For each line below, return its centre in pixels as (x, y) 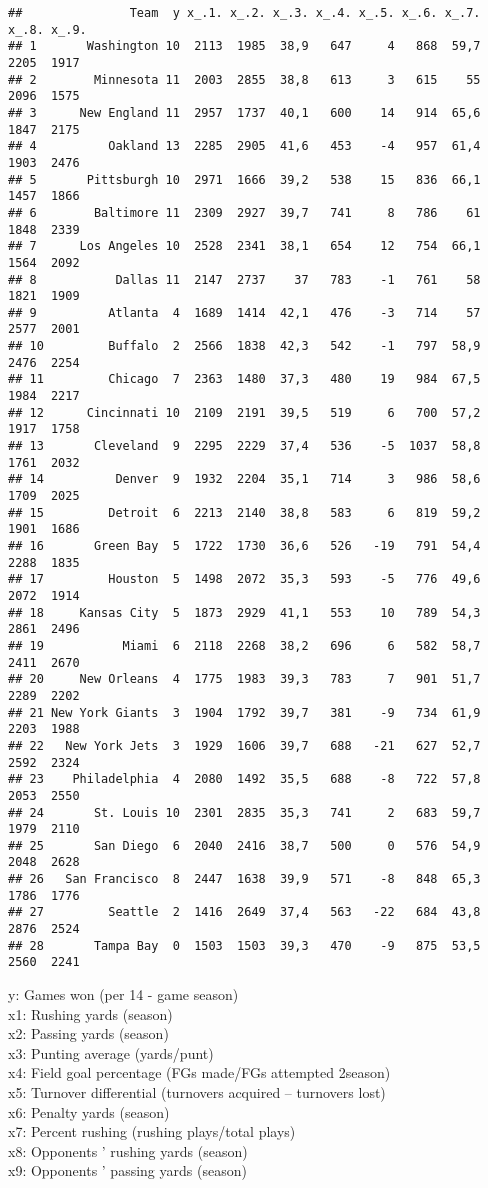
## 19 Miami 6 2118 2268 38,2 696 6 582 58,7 (244, 645)
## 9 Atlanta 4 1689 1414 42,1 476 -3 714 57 (244, 312)
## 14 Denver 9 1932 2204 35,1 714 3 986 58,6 (244, 479)
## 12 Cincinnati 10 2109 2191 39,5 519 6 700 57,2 (244, 412)
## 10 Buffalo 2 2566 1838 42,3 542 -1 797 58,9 (244, 346)
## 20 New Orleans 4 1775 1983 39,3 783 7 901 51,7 (244, 679)
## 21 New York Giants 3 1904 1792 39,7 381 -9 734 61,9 (244, 712)
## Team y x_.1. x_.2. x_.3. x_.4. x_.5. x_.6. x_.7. (244, 13)
